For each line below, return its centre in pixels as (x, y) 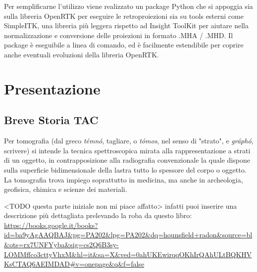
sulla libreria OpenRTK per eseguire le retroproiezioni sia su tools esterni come (124, 16)
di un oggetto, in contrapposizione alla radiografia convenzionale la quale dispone (127, 160)
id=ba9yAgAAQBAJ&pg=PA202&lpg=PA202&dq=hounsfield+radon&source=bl (128, 235)
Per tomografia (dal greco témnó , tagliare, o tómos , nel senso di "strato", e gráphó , (129, 141)
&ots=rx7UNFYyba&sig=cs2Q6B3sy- (61, 245)
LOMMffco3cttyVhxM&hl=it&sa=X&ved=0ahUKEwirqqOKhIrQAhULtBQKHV (128, 254)
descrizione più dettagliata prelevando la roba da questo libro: (98, 215)
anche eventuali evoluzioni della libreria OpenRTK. (81, 54)
